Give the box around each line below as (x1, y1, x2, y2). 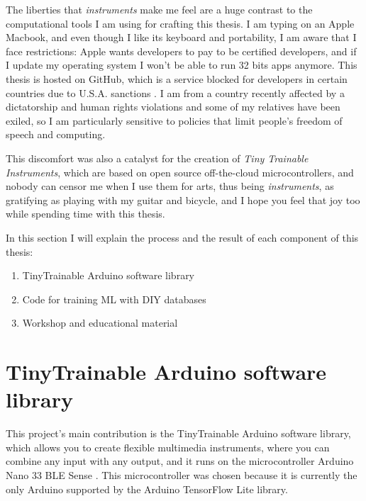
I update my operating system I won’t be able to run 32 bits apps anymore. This (6, 57, 357, 72)
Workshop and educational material (22, 315, 178, 330)
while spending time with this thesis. (6, 206, 165, 221)
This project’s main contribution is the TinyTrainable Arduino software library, (6, 426, 351, 441)
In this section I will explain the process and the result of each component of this (6, 230, 359, 244)
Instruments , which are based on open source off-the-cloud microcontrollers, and (6, 164, 354, 179)
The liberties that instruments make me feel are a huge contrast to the (6, 2, 313, 16)
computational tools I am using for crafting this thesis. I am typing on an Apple (6, 16, 355, 30)
